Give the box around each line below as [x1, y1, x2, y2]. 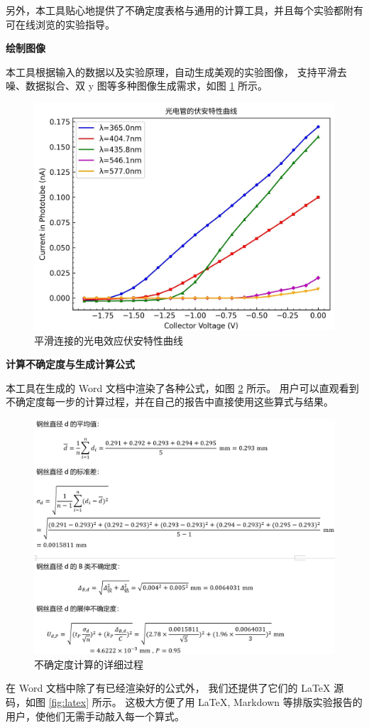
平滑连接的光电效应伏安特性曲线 [34, 332, 183, 347]
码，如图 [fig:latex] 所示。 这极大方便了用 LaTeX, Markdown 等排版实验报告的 [6, 695, 363, 710]
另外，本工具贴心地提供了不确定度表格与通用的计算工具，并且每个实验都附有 [6, 3, 363, 17]
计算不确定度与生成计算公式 [6, 357, 135, 371]
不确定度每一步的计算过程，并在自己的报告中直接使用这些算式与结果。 [6, 394, 334, 409]
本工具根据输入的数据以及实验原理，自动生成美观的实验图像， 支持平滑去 [6, 64, 347, 79]
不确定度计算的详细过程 [34, 656, 143, 671]
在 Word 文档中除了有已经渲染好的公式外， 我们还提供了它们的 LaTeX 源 [6, 680, 344, 695]
